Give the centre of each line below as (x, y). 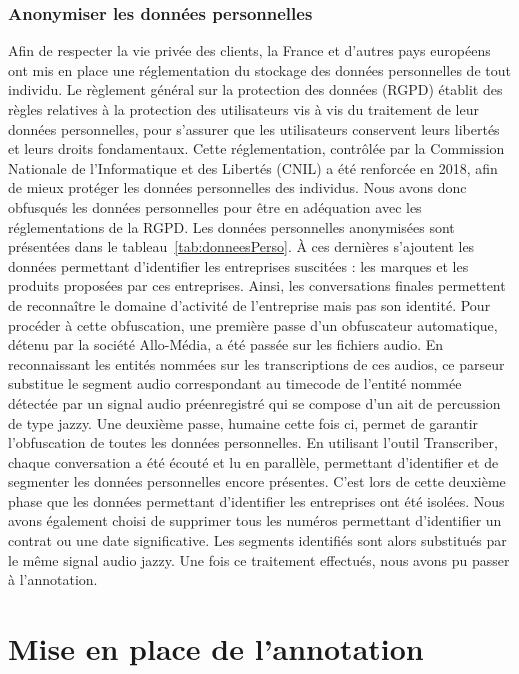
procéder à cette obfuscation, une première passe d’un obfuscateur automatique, (253, 324)
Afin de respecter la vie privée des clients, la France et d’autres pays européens (249, 50)
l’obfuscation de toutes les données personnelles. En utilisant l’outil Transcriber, (253, 442)
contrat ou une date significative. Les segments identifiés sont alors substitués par (257, 540)
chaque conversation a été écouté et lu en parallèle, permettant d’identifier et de (253, 461)
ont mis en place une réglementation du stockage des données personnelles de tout (259, 69)
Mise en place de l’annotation (216, 648)
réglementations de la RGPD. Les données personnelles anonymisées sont (231, 226)
